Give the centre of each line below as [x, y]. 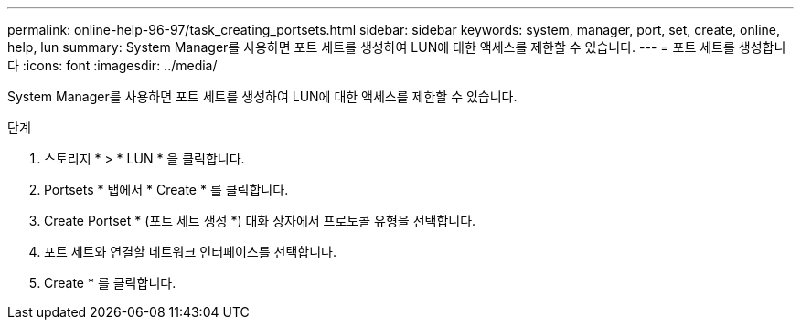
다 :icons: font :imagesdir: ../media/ [112, 65]
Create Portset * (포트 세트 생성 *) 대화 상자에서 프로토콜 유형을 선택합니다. [260, 221]
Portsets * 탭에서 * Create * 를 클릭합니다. [166, 190]
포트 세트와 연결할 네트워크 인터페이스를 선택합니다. [190, 252]
